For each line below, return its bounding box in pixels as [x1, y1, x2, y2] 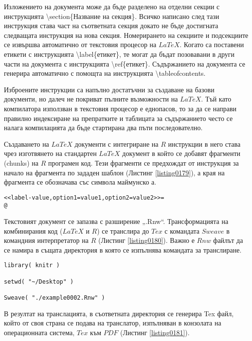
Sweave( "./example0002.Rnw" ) [4, 294, 105, 301]
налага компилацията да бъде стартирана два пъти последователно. [4, 122, 203, 133]
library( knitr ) [4, 262, 60, 269]
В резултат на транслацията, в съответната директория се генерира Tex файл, [4, 308, 234, 318]
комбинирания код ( [4, 225, 63, 236]
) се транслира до [97, 225, 149, 236]
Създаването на [4, 138, 49, 149]
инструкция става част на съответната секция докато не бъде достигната [4, 20, 218, 31]
